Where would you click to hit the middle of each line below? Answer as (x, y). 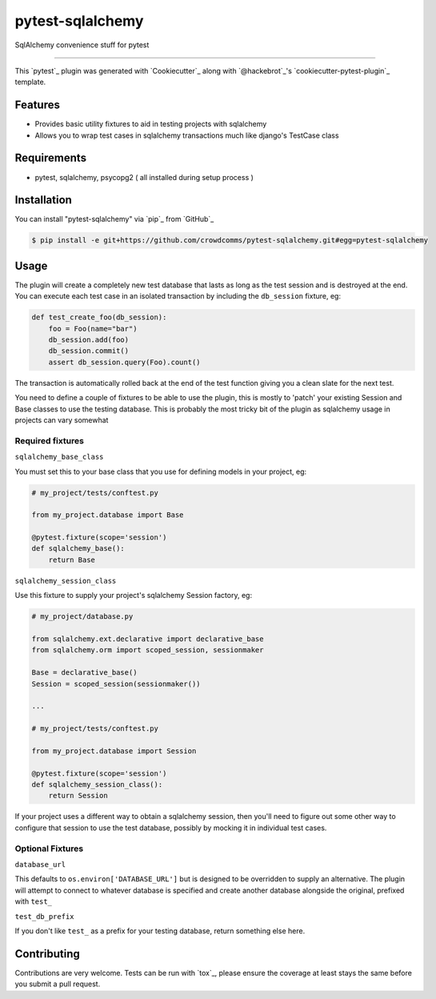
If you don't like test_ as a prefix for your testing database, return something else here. (160, 931)
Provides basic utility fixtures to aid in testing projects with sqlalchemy (151, 124)
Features (37, 105)
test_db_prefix (45, 916)
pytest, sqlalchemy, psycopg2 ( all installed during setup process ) (144, 177)
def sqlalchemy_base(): (78, 549)
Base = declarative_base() (84, 673)
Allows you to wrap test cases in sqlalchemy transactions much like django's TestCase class (187, 135)
